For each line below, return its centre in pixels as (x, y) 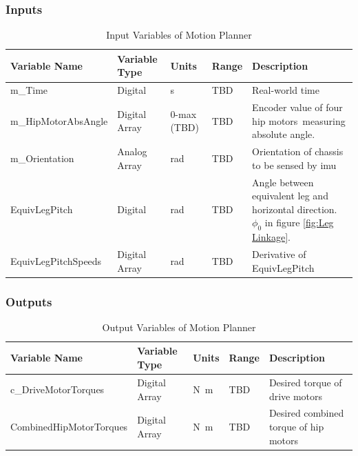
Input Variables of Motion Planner (179, 35)
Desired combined (306, 413)
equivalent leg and (290, 196)
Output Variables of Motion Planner (179, 327)
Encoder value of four (297, 107)
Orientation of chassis (298, 151)
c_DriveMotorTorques (57, 389)
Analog (132, 151)
